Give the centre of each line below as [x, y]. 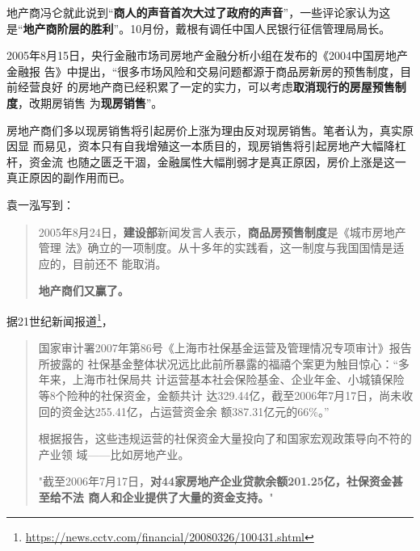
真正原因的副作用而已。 [69, 177]
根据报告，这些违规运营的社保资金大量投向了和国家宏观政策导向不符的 [225, 438]
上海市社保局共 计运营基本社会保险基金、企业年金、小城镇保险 [238, 379]
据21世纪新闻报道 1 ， [60, 319]
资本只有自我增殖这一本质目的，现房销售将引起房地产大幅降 [236, 146]
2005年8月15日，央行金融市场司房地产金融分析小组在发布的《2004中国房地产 [207, 55]
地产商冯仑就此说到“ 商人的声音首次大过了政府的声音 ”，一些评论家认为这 [199, 12]
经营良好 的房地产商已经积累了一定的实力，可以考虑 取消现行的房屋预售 [206, 87]
